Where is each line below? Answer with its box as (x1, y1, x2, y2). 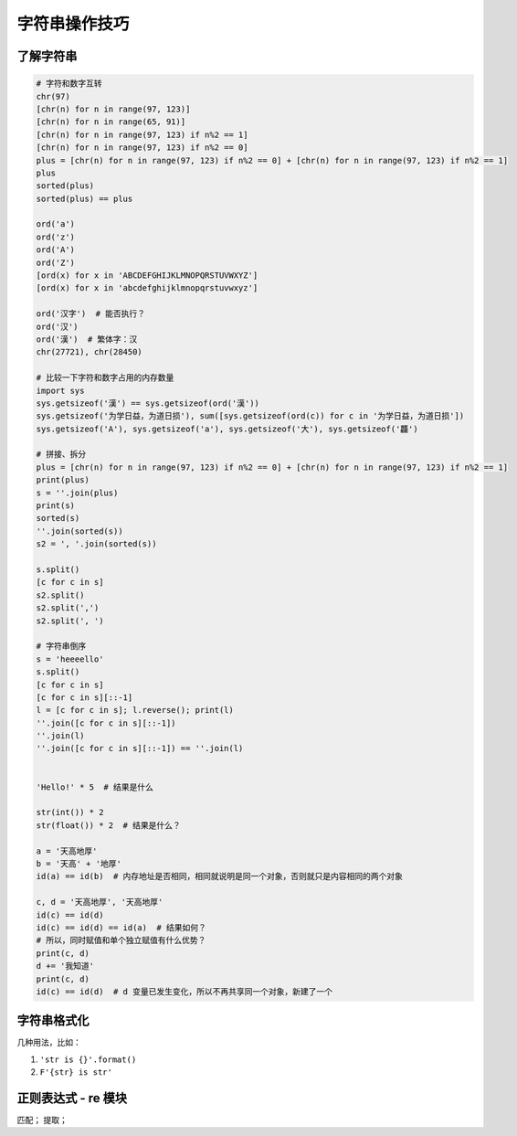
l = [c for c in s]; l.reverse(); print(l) (36, 705, 235, 716)
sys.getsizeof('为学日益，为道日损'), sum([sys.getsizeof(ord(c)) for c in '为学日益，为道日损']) (36, 411, 465, 421)
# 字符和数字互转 (36, 79, 102, 89)
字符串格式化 (16, 1013, 90, 1028)
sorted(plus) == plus (36, 193, 133, 204)
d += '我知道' (36, 961, 95, 971)
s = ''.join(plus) (36, 487, 119, 498)
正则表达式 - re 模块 (16, 1090, 128, 1106)
